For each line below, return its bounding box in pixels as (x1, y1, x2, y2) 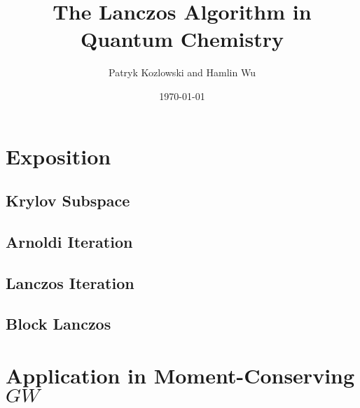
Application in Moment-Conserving (6, 361, 355, 389)
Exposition (6, 141, 111, 170)
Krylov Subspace (6, 190, 130, 211)
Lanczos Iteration (6, 272, 134, 293)
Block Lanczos (6, 313, 111, 335)
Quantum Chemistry (81, 24, 284, 53)
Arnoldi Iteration (6, 230, 133, 252)
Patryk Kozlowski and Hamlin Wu (109, 65, 256, 80)
